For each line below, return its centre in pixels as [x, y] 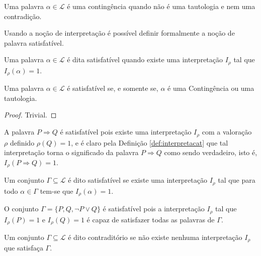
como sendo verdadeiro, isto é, [211, 152]
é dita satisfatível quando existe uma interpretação [145, 59]
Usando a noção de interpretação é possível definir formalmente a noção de [119, 33]
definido [22, 142]
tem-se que [57, 190]
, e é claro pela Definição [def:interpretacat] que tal [150, 142]
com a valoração [227, 132]
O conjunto [21, 209]
